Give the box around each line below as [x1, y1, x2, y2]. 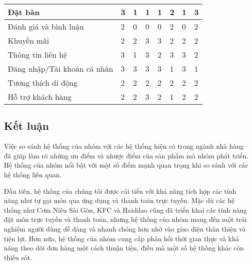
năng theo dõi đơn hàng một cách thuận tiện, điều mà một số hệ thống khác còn [4, 243, 244, 253]
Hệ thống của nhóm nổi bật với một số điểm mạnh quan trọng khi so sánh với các [4, 160, 249, 170]
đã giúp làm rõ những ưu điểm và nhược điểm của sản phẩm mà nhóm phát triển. [4, 150, 249, 160]
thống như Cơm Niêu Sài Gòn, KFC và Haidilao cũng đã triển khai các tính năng [4, 204, 247, 215]
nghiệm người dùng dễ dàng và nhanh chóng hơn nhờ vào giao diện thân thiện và [4, 223, 246, 233]
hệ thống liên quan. [4, 169, 62, 179]
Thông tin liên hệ [8, 49, 67, 60]
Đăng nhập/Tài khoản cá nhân [8, 63, 113, 74]
